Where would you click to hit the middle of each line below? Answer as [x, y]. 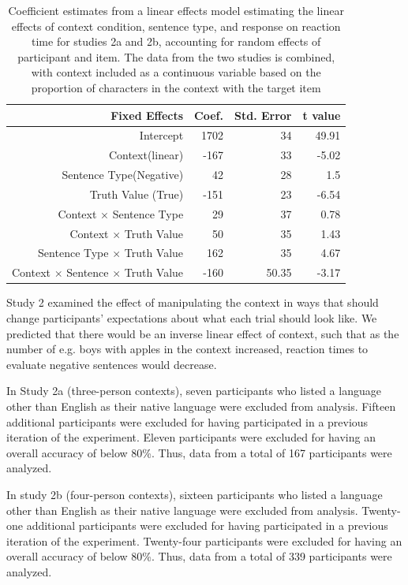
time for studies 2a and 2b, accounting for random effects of [176, 41]
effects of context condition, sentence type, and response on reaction [176, 26]
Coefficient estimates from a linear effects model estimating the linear [176, 10]
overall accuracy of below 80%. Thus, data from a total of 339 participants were [199, 556]
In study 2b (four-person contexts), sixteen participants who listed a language [195, 494]
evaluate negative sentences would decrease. [112, 364]
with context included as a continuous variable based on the [176, 72]
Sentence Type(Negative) [123, 175]
